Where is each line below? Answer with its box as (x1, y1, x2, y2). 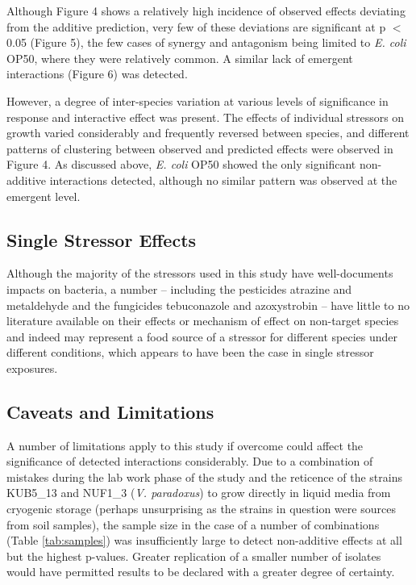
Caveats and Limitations (6, 399, 214, 424)
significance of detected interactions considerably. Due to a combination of (6, 453, 373, 470)
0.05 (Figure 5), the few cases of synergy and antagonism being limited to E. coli (6, 34, 406, 51)
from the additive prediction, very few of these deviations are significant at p (6, 18, 386, 35)
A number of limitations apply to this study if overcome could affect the (6, 437, 364, 453)
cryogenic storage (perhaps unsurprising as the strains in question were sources (6, 500, 396, 517)
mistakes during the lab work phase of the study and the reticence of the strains (6, 468, 402, 485)
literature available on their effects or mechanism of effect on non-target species (6, 312, 399, 329)
